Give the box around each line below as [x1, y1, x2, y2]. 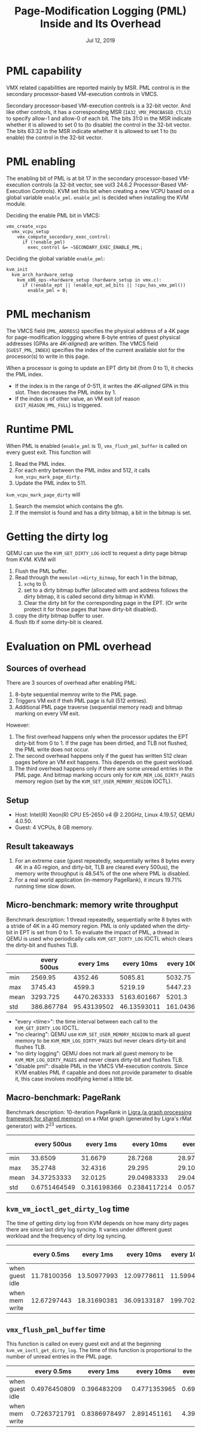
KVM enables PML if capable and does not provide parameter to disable [14, 1068, 193, 1076]
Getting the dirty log [6, 529, 109, 543]
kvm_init [6, 266, 28, 272]
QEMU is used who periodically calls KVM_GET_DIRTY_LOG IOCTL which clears [6, 935, 193, 942]
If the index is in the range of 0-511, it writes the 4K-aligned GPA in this [14, 382, 189, 389]
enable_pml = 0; [28, 287, 68, 293]
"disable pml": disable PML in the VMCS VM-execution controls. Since [14, 1062, 188, 1070]
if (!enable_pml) [22, 239, 66, 245]
